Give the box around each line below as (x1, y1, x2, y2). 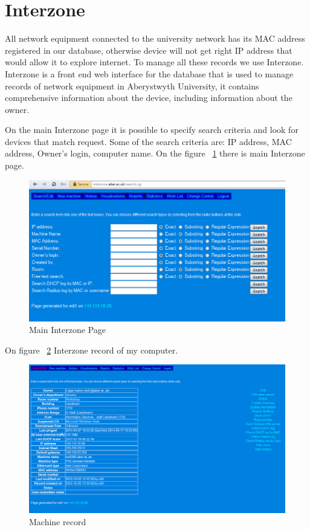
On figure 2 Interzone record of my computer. (5, 343, 178, 356)
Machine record (29, 515, 86, 528)
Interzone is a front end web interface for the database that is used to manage (5, 67, 294, 80)
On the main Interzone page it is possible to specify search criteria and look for (5, 123, 299, 136)
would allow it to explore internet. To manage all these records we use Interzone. (5, 56, 304, 68)
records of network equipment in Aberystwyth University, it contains (5, 79, 259, 92)
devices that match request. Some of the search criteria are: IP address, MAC (5, 135, 292, 147)
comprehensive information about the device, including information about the (5, 91, 292, 104)
